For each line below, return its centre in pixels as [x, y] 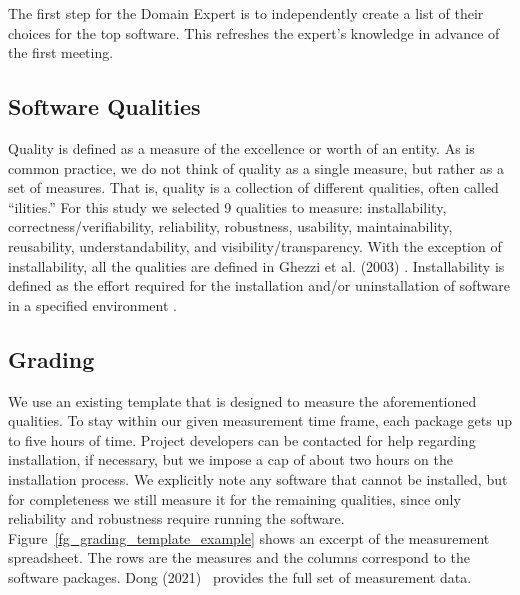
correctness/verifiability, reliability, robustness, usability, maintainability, [230, 226]
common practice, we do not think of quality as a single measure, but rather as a [256, 167]
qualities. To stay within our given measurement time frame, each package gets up [260, 420]
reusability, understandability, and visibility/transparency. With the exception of [255, 245]
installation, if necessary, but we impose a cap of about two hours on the [230, 459]
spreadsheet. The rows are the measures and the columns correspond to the [239, 557]
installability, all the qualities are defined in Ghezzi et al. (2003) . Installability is [256, 265]
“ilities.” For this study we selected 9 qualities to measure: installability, [227, 206]
